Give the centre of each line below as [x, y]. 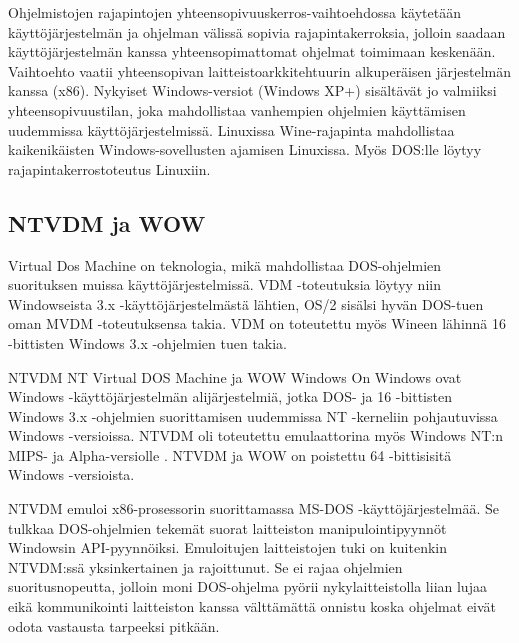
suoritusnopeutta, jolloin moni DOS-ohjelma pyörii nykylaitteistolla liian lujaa [247, 586]
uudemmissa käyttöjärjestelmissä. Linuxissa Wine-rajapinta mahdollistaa [231, 129]
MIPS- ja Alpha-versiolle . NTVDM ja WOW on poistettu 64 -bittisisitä [230, 454]
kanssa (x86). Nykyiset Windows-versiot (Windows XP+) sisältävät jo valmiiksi [252, 90]
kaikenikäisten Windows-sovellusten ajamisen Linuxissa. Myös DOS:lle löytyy [245, 149]
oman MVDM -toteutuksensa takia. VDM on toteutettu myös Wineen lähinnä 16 [257, 323]
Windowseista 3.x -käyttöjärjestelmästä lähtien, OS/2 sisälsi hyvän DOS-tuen [246, 303]
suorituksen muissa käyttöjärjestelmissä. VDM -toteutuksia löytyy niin [224, 284]
